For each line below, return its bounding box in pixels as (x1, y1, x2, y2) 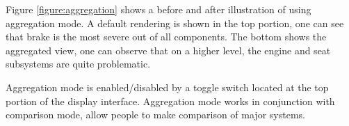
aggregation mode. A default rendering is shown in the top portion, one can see (6, 15, 344, 30)
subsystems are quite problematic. (6, 56, 151, 71)
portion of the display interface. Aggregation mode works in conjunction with (6, 93, 335, 108)
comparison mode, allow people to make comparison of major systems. (6, 107, 305, 122)
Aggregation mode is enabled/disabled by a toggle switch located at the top (6, 79, 329, 94)
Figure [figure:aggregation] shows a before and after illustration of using (6, 2, 311, 16)
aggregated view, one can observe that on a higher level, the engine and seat (6, 42, 331, 57)
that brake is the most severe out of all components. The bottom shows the (6, 29, 327, 44)
